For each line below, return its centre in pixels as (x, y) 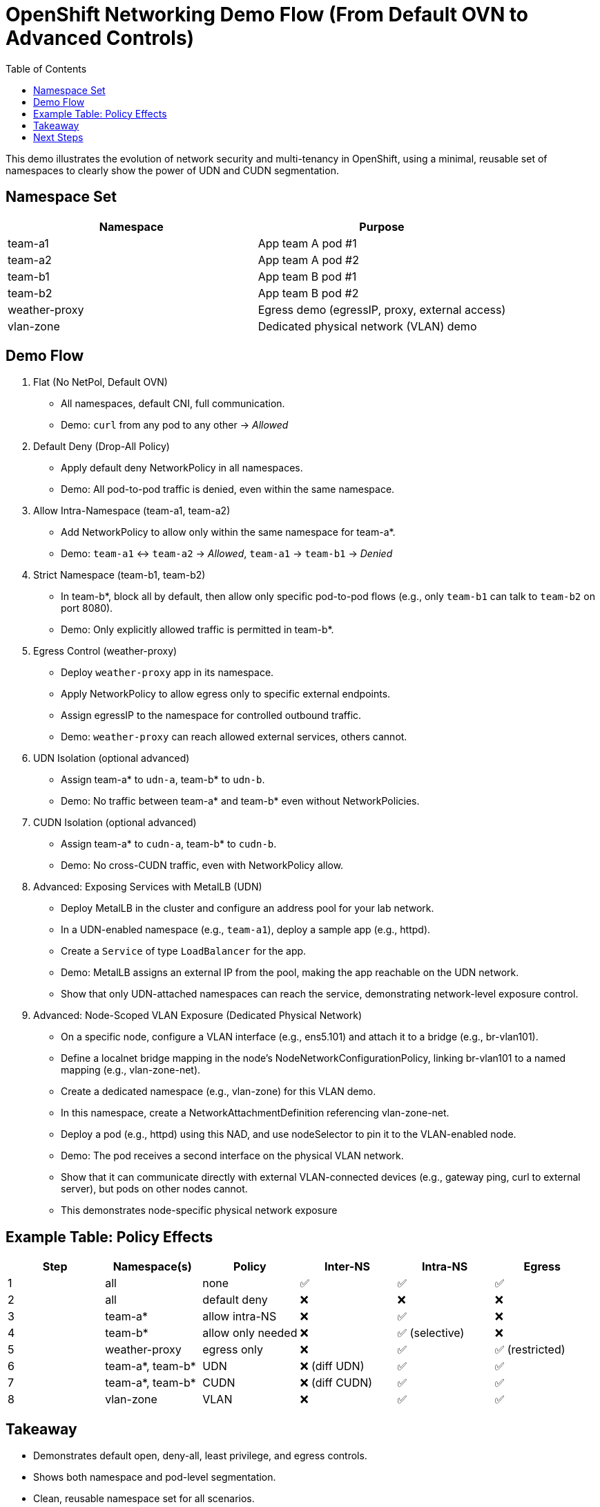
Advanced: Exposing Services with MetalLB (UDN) (148, 887)
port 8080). (87, 608)
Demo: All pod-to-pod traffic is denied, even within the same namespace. (228, 489)
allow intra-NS (240, 1317)
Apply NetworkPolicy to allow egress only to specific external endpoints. (226, 694)
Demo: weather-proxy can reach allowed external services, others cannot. (234, 737)
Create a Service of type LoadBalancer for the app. (184, 951)
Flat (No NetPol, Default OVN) (100, 382)
